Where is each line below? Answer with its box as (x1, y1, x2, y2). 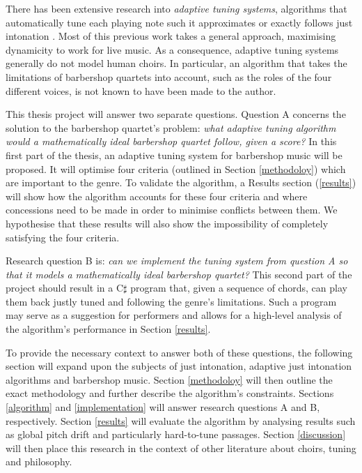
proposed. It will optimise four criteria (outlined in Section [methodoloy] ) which (6, 161, 346, 176)
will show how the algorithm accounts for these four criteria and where (6, 188, 308, 203)
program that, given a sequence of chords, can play (130, 280, 347, 295)
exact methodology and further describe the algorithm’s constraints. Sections (6, 386, 334, 400)
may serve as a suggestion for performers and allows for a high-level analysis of (6, 308, 342, 322)
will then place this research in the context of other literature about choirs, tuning (6, 440, 356, 455)
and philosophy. (6, 454, 72, 469)
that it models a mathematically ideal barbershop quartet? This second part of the (6, 266, 352, 281)
